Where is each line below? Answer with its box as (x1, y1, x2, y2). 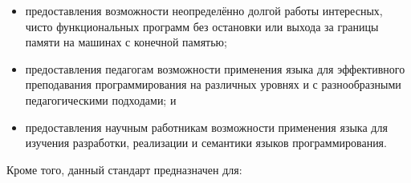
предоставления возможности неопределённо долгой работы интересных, (25, 2, 383, 18)
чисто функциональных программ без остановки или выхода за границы (25, 18, 379, 34)
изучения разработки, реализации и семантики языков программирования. (25, 134, 387, 151)
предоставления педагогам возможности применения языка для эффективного (25, 60, 405, 77)
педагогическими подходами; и (25, 91, 177, 108)
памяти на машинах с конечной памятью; (25, 34, 227, 50)
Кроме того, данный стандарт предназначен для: (6, 161, 242, 177)
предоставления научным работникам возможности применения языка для (25, 118, 388, 135)
